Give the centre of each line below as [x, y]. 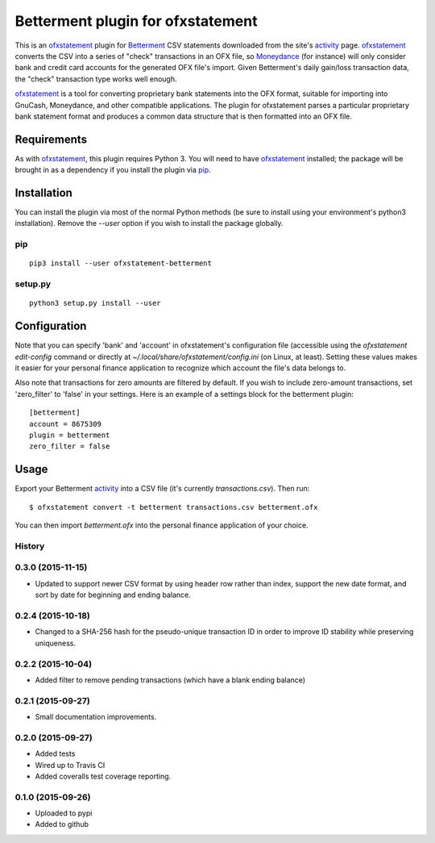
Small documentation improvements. [96, 717]
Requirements [51, 139]
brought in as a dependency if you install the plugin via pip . [113, 170]
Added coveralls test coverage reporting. [103, 776]
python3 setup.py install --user [95, 303]
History [30, 546]
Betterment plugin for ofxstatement [136, 21]
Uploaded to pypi [64, 813]
